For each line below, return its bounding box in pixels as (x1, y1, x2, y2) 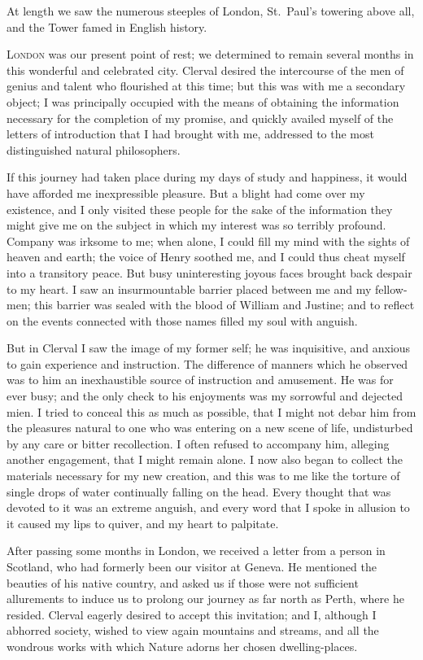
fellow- (374, 280, 408, 297)
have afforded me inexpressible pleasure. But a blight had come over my (7, 184, 365, 201)
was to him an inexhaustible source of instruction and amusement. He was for (7, 371, 394, 388)
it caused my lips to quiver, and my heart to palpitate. (7, 514, 279, 531)
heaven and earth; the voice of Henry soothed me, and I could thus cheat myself (7, 248, 405, 265)
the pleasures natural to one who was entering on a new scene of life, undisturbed (7, 419, 413, 436)
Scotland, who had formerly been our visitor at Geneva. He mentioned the (7, 558, 377, 575)
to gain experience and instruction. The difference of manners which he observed (7, 355, 408, 372)
